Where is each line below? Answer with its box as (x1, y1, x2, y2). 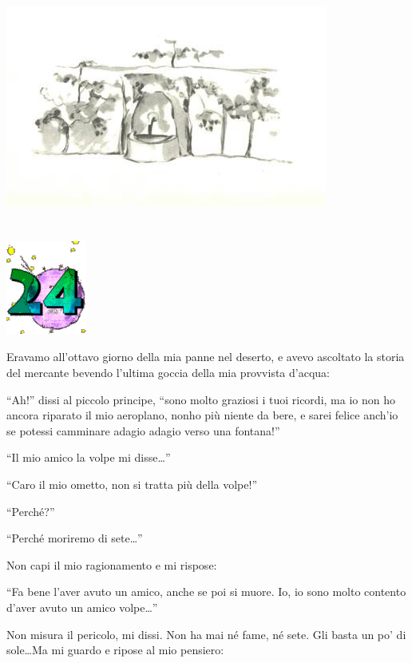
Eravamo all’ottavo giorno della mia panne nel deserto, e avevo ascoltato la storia (6, 348, 405, 365)
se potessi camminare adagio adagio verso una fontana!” (6, 422, 280, 439)
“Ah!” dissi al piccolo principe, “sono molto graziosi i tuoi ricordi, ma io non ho (6, 391, 395, 407)
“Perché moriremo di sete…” (6, 530, 143, 546)
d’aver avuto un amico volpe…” (6, 598, 158, 615)
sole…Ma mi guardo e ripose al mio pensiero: (6, 641, 224, 658)
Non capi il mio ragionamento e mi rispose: (6, 556, 217, 573)
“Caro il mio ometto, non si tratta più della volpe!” (6, 475, 257, 492)
